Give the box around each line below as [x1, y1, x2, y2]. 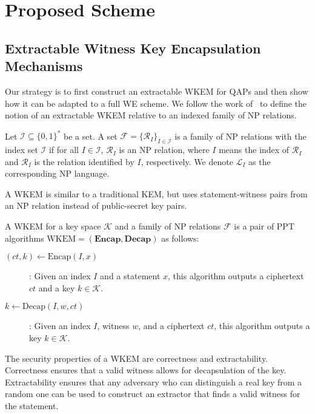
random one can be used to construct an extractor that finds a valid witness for [5, 387, 300, 400]
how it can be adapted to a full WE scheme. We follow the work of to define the [5, 97, 307, 109]
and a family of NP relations [114, 220, 221, 232]
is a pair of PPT [234, 220, 294, 232]
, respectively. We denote [141, 155, 233, 168]
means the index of [219, 143, 290, 156]
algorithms [5, 231, 44, 244]
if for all [48, 143, 79, 156]
